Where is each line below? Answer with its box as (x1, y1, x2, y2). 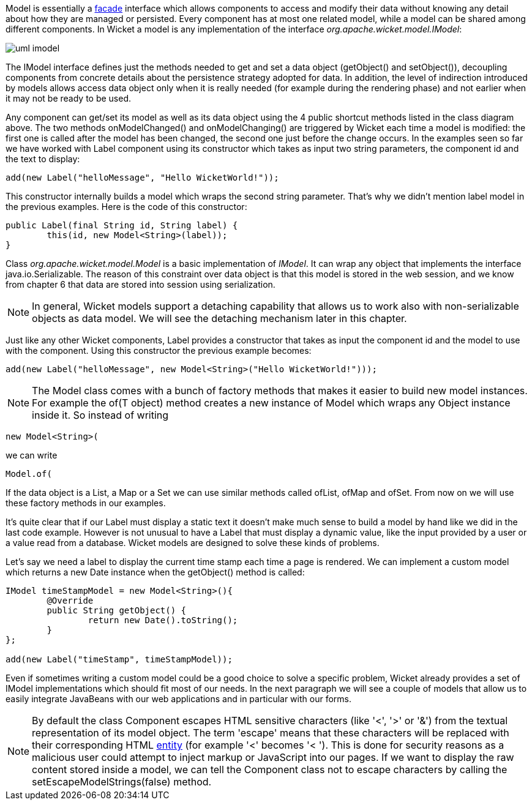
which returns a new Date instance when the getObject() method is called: (6, 567, 305, 577)
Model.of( (6, 469, 52, 479)
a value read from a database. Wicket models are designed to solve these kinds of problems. (6, 537, 380, 548)
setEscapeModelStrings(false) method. (32, 776, 212, 788)
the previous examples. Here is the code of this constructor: (6, 201, 247, 212)
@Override (47, 596, 94, 605)
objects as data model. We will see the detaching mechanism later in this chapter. (32, 312, 407, 324)
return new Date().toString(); (88, 615, 238, 625)
